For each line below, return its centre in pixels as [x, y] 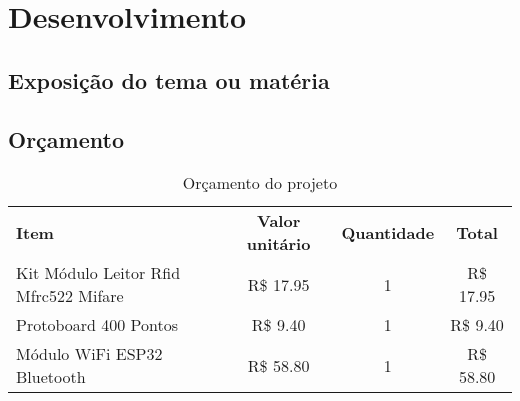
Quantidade [388, 232]
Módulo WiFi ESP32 [89, 354]
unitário [278, 244]
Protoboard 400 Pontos [97, 325]
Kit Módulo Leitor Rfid [98, 273]
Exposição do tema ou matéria [169, 79]
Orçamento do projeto [260, 183]
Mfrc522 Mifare [70, 296]
